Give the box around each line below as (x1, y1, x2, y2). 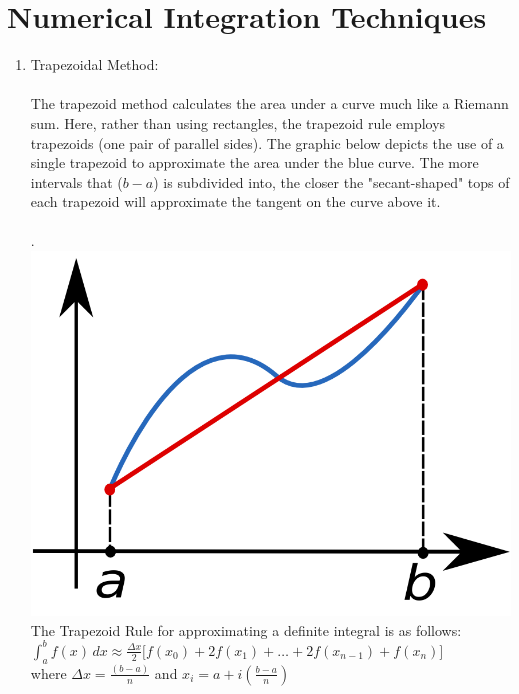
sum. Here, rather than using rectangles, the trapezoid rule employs (30, 112, 446, 133)
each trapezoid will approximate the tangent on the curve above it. (30, 191, 441, 212)
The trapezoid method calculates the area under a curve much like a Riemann (30, 93, 509, 114)
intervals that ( (30, 171, 123, 192)
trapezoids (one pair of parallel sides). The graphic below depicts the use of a (30, 132, 504, 153)
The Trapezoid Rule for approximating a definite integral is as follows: (30, 619, 462, 640)
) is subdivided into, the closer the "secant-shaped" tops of (153, 171, 510, 192)
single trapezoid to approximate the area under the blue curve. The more (30, 152, 479, 173)
